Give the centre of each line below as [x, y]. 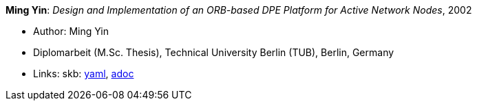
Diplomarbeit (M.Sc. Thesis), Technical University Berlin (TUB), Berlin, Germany [214, 52]
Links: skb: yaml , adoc [84, 74]
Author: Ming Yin [71, 31]
